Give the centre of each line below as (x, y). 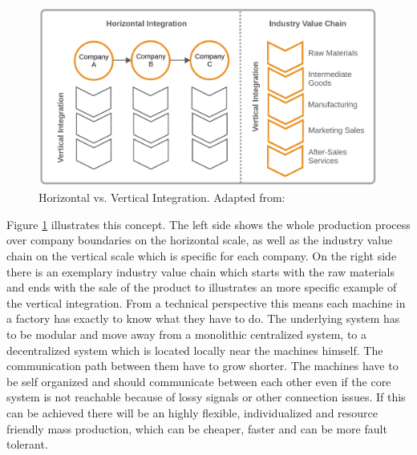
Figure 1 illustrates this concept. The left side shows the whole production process (208, 224)
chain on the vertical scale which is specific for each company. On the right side (202, 256)
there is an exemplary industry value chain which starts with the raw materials (200, 271)
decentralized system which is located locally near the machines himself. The (195, 350)
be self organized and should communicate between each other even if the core (199, 381)
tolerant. (27, 444)
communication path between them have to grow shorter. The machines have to (202, 366)
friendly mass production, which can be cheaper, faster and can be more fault (197, 428)
